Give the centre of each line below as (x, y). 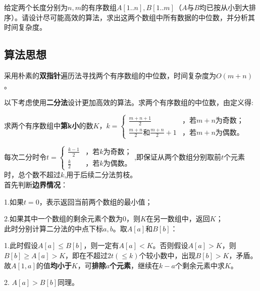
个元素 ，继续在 (135, 265)
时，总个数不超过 (32, 175)
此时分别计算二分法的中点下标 (54, 228)
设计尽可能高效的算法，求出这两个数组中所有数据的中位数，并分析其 (142, 17)
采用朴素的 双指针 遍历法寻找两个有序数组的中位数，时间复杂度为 (110, 75)
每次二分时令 (25, 156)
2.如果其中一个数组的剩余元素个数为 (63, 219)
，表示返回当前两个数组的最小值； (96, 201)
